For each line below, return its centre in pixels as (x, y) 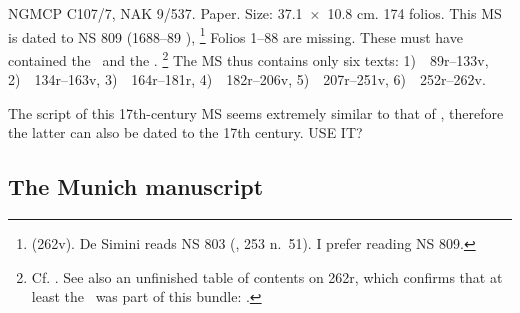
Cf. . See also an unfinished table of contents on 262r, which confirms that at (267, 276)
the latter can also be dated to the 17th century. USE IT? (185, 132)
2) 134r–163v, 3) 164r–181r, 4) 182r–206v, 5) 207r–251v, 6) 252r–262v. (247, 79)
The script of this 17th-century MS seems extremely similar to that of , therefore (256, 112)
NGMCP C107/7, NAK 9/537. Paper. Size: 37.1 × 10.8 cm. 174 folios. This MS (255, 13)
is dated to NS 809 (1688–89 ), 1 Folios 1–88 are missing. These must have (235, 35)
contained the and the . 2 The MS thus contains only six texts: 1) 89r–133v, (248, 58)
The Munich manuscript (136, 186)
